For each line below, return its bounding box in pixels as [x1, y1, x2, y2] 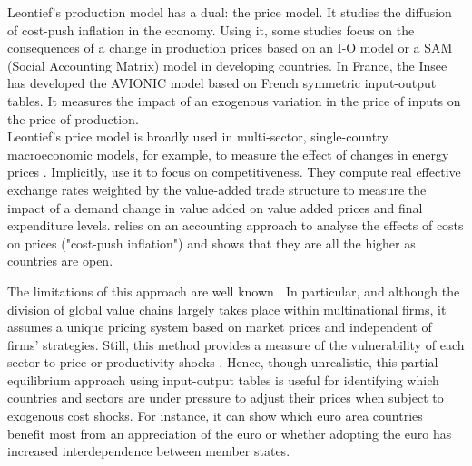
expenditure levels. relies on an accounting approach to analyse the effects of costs [7, 216, 464, 235]
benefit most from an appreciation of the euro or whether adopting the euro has [7, 423, 452, 442]
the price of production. [7, 109, 139, 128]
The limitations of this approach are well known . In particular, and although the [7, 281, 460, 300]
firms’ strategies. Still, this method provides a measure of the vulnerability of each [7, 335, 465, 354]
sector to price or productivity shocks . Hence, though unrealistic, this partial [7, 353, 438, 372]
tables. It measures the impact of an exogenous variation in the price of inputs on [7, 91, 461, 110]
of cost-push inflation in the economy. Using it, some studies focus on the [7, 20, 415, 39]
